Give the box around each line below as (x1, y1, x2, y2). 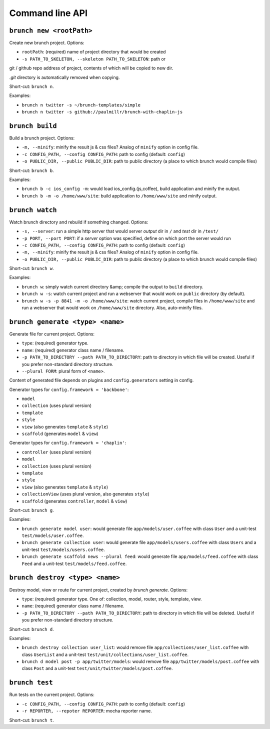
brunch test (9, 678, 53, 687)
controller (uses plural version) (21, 449, 92, 455)
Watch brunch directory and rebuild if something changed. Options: (9, 219, 148, 225)
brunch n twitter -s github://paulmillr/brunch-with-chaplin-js (21, 109, 183, 115)
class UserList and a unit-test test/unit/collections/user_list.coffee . (21, 651, 189, 657)
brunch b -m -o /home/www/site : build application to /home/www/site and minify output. (21, 192, 217, 198)
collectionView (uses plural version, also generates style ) (21, 491, 149, 497)
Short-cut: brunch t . (9, 717, 54, 723)
